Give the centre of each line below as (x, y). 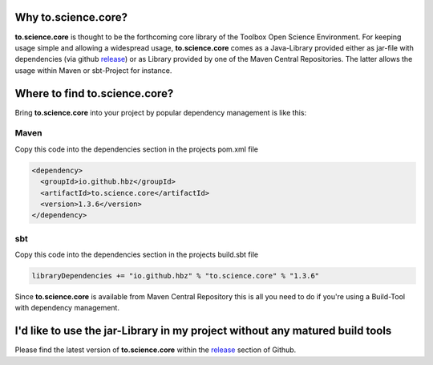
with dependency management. (67, 308)
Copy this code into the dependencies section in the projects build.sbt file (137, 255)
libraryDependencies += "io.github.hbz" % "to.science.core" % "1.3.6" (176, 276)
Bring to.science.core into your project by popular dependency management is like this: (161, 112)
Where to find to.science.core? (94, 93)
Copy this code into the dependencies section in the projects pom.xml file (137, 149)
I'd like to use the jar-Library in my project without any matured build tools (203, 331)
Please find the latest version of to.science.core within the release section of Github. (156, 350)
